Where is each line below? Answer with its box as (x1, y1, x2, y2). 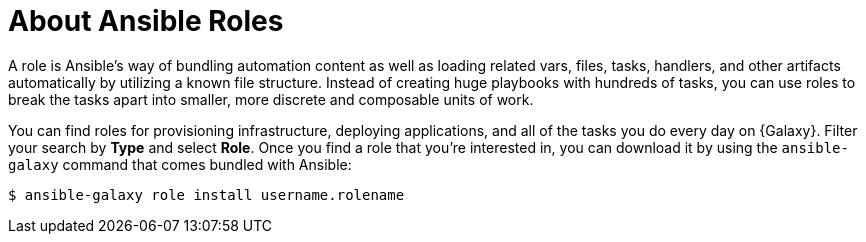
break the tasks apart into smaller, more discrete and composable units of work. (8, 90, 534, 108)
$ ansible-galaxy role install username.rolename (8, 186, 405, 203)
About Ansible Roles (8, 4, 284, 38)
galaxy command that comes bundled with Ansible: (8, 155, 352, 173)
